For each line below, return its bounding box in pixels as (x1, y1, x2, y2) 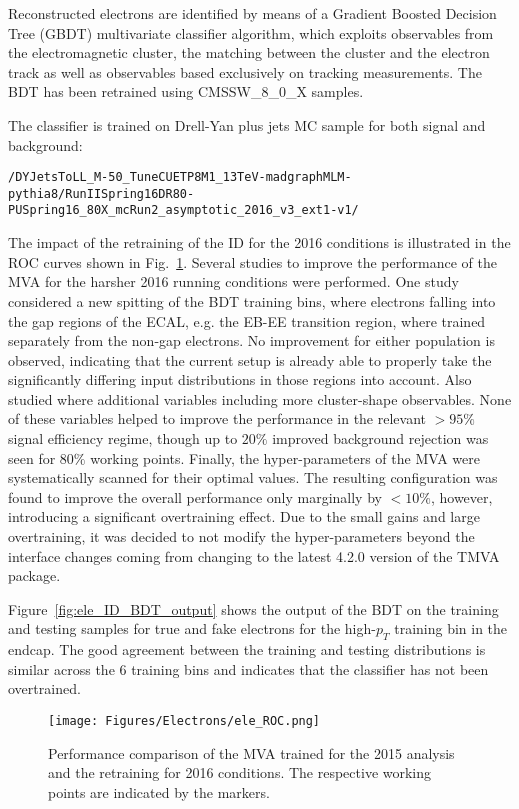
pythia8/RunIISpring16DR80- (8, 186, 195, 201)
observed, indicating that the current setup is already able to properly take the (8, 349, 492, 370)
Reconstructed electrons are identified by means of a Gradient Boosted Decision (8, 3, 497, 23)
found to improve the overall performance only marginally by (8, 486, 382, 507)
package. (8, 565, 61, 586)
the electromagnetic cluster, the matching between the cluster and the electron (8, 42, 490, 63)
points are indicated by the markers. (48, 781, 270, 802)
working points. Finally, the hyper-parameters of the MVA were (90, 447, 481, 468)
